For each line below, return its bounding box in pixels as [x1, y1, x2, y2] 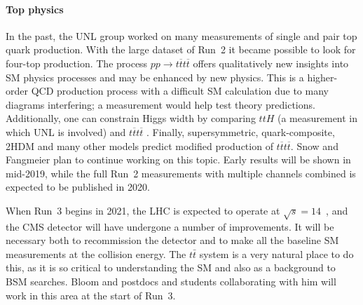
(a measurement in [277, 111, 358, 126]
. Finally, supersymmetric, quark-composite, [146, 124, 335, 139]
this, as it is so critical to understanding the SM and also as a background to [6, 260, 336, 275]
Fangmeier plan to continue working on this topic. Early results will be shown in [6, 152, 351, 167]
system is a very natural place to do [199, 246, 354, 261]
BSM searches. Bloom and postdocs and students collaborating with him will [6, 274, 336, 289]
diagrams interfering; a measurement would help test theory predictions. [6, 97, 315, 111]
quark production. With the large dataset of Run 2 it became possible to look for [6, 42, 356, 57]
